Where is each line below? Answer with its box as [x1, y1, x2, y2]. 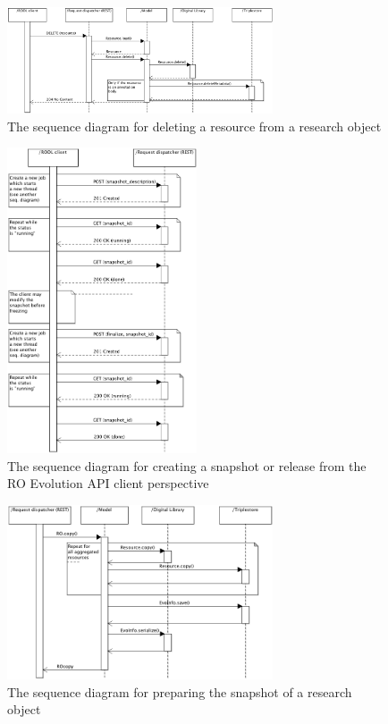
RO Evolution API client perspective [7, 474, 209, 492]
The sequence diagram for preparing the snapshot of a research [7, 682, 352, 701]
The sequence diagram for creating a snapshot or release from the [7, 456, 367, 475]
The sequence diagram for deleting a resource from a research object [7, 116, 382, 135]
